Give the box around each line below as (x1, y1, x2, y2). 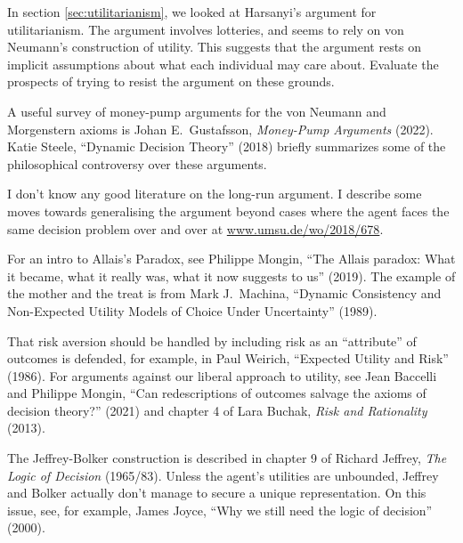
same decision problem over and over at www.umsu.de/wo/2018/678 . (7, 219, 384, 238)
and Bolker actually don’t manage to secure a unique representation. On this (7, 483, 426, 502)
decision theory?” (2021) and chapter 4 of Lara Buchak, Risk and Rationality (7, 401, 427, 419)
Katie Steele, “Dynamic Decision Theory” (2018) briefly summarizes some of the (7, 137, 446, 156)
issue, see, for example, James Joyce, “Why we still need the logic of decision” (7, 500, 433, 519)
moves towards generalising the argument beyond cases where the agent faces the (7, 201, 450, 220)
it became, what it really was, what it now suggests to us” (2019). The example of (7, 266, 456, 285)
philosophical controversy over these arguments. (7, 154, 267, 173)
